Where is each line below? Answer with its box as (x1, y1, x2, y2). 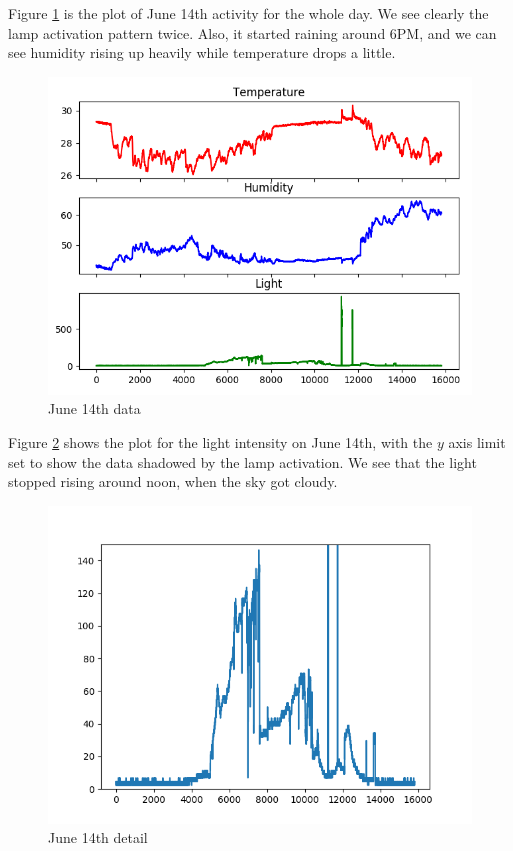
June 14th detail (48, 827, 148, 848)
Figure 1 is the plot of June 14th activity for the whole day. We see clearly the (8, 3, 489, 23)
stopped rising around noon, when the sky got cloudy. (8, 471, 338, 492)
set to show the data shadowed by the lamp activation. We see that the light (8, 451, 477, 472)
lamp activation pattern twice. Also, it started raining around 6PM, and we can (8, 22, 497, 43)
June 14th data (48, 398, 141, 419)
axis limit (448, 431, 506, 452)
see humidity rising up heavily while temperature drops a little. (8, 42, 396, 63)
